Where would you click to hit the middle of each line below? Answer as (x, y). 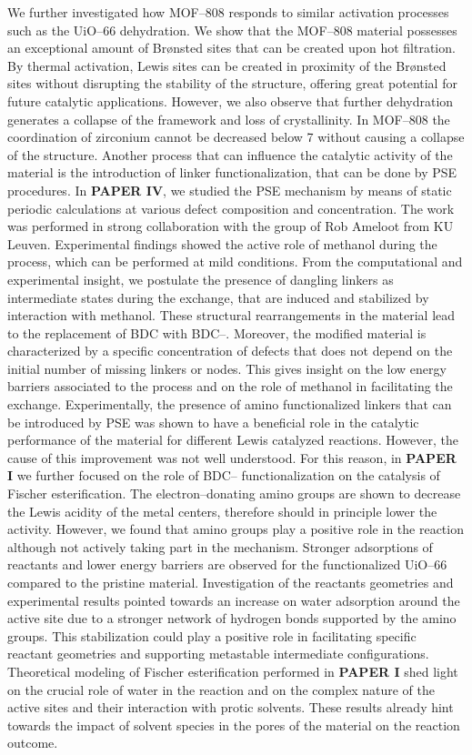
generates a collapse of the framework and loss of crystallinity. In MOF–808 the (229, 119)
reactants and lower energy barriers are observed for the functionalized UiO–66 (227, 564)
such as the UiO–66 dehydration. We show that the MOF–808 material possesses (232, 30)
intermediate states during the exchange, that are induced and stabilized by (218, 297)
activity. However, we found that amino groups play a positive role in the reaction (236, 529)
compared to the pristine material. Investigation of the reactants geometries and (231, 582)
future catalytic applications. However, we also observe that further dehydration (231, 101)
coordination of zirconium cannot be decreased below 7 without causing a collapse (236, 137)
